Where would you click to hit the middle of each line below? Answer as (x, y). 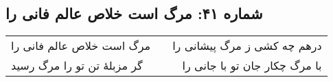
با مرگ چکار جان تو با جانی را (252, 66)
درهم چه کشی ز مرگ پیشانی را (247, 46)
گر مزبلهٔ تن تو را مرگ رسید (77, 66)
